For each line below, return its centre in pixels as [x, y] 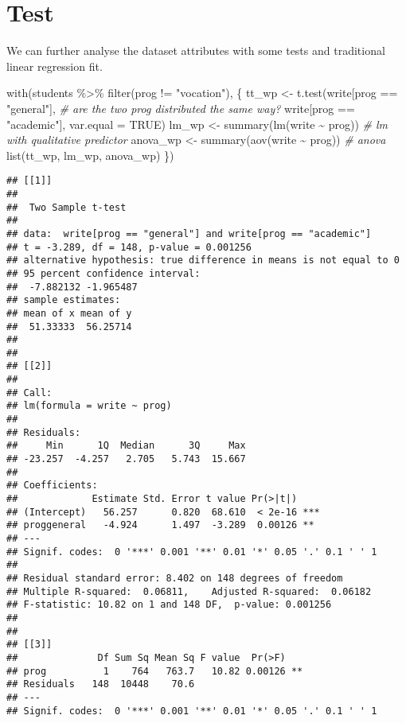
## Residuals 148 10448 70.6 [101, 684]
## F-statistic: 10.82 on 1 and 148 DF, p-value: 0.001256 [169, 605]
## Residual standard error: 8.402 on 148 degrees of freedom [175, 578]
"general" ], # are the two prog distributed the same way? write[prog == [181, 108]
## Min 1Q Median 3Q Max [126, 446]
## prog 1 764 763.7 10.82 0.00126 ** [155, 671]
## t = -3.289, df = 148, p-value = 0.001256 [129, 247]
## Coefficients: [52, 486]
